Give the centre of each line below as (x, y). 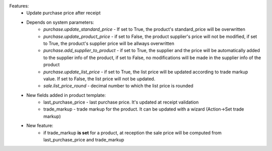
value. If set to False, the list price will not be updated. (99, 79)
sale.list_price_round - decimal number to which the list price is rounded (118, 86)
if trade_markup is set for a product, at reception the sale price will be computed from (132, 133)
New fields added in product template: (66, 95)
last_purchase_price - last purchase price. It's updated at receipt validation (121, 102)
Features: (19, 6)
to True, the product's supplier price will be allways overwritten (109, 43)
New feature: (40, 126)
